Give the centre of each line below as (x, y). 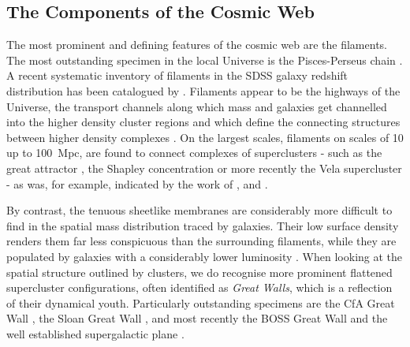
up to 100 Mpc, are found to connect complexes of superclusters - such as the (194, 153)
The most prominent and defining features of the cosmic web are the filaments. (197, 45)
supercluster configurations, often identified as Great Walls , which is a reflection (199, 287)
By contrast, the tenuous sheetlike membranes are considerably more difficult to (199, 210)
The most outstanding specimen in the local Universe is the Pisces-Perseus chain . (205, 60)
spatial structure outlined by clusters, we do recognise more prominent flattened (199, 272)
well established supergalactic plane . (95, 333)
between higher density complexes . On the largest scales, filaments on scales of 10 (205, 137)
